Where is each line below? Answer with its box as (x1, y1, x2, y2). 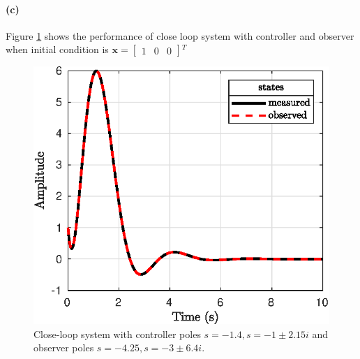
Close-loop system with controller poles (33, 326, 201, 341)
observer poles (33, 340, 94, 355)
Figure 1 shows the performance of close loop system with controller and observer (6, 28, 354, 43)
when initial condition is (6, 42, 109, 57)
